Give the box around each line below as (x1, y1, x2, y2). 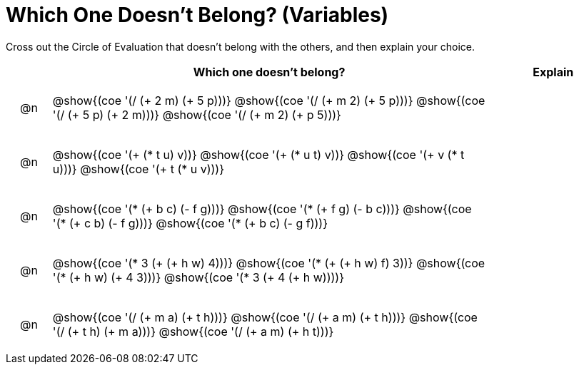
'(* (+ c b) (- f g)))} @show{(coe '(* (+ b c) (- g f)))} (52, 215, 328, 230)
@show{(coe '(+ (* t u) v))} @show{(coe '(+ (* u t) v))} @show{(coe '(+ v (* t (52, 147, 465, 162)
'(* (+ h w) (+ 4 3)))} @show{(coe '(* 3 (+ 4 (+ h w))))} (52, 269, 344, 284)
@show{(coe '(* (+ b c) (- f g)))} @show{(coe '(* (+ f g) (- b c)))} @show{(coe (52, 201, 472, 216)
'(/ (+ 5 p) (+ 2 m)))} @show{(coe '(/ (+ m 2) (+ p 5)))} (52, 107, 341, 122)
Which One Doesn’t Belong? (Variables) (6, 3, 389, 27)
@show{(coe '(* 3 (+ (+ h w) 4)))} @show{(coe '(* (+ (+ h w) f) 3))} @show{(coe (52, 255, 485, 270)
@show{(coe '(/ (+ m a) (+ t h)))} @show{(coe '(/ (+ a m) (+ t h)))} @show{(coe (52, 309, 478, 324)
